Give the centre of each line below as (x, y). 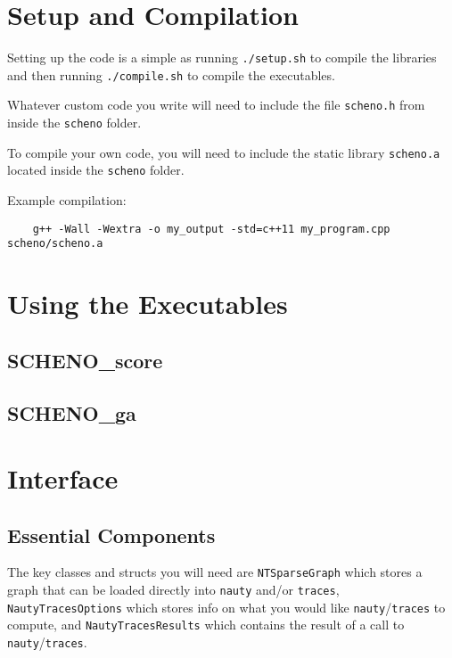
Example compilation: (67, 200)
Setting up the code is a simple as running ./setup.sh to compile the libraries (222, 58)
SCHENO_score (85, 360)
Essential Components (111, 535)
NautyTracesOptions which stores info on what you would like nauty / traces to (226, 607)
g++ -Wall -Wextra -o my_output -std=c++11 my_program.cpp (211, 229)
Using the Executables (148, 304)
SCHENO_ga (72, 412)
